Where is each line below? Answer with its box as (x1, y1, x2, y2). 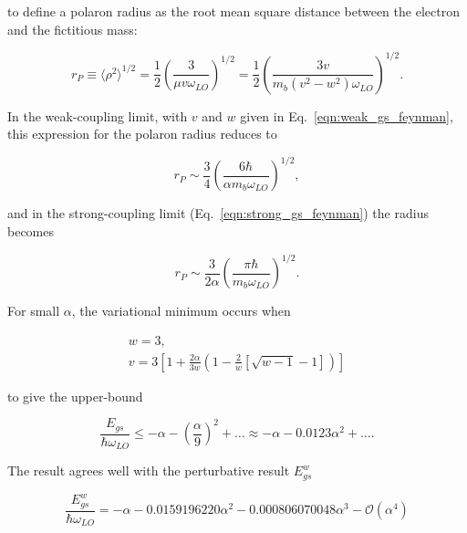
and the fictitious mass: (7, 19, 138, 38)
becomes (7, 221, 55, 240)
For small (7, 301, 60, 320)
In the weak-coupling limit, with (7, 106, 188, 125)
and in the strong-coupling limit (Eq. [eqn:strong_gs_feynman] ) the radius (7, 204, 429, 223)
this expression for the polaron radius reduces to (7, 124, 277, 143)
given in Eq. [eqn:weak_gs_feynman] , (240, 106, 453, 125)
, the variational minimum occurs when (71, 301, 291, 320)
